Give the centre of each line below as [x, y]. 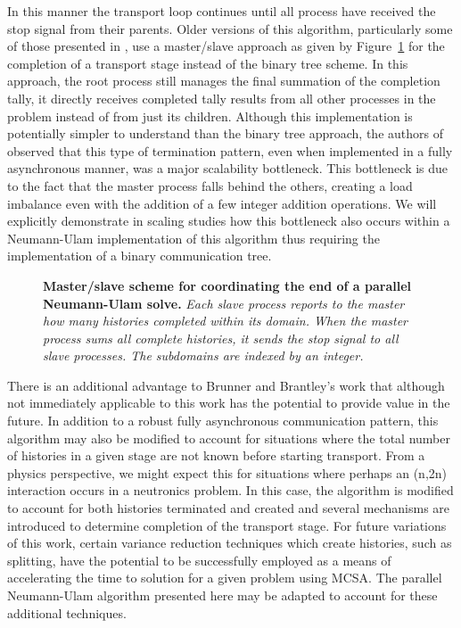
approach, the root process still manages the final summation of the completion [224, 81]
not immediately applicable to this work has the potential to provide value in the [229, 403]
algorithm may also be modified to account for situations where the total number [229, 438]
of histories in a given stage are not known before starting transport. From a [216, 455]
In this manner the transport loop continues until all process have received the [222, 11]
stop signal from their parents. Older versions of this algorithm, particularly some [230, 28]
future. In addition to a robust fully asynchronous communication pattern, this [223, 421]
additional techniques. [67, 612]
